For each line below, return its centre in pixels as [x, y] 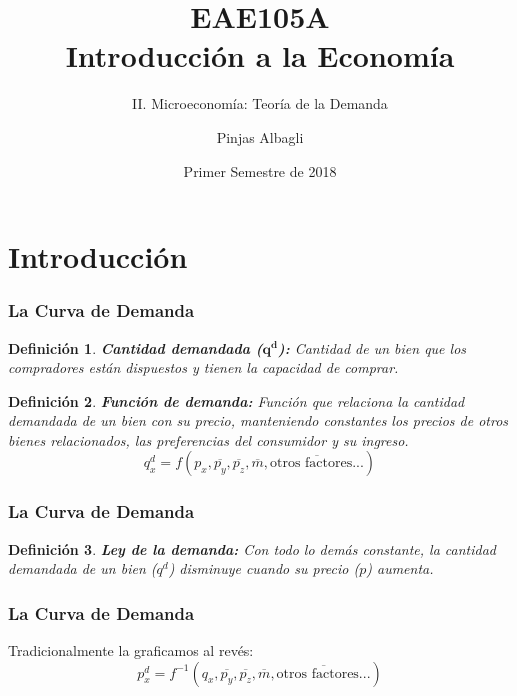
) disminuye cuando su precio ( [264, 568]
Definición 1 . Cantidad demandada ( [135, 347]
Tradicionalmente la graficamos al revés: [131, 650]
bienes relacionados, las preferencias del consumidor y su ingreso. [208, 439]
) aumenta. [400, 568]
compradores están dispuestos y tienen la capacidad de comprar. [203, 367]
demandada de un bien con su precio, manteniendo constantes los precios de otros [258, 420]
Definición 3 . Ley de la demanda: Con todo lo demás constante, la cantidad [252, 548]
